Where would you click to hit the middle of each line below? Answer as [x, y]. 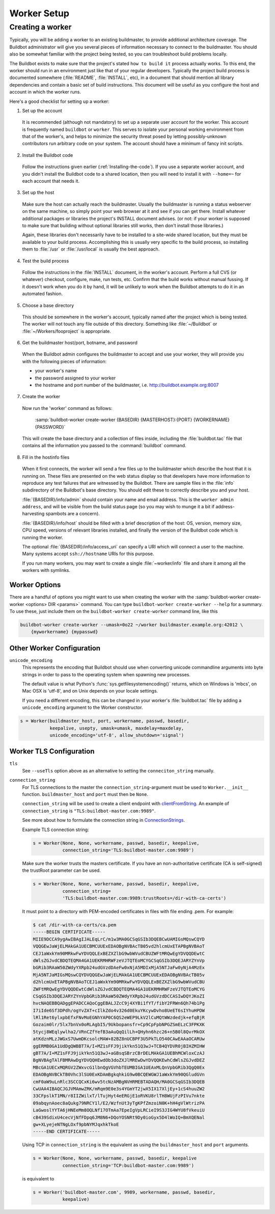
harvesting [33, 514]
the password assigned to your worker [75, 378]
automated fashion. [43, 294]
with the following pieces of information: [64, 361]
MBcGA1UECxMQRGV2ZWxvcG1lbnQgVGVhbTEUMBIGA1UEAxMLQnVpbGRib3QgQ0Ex [119, 1067]
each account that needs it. [51, 181]
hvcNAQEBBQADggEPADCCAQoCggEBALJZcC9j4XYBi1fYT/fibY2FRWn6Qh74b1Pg [119, 1003]
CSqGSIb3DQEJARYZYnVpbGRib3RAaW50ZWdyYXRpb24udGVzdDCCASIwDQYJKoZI [119, 996]
